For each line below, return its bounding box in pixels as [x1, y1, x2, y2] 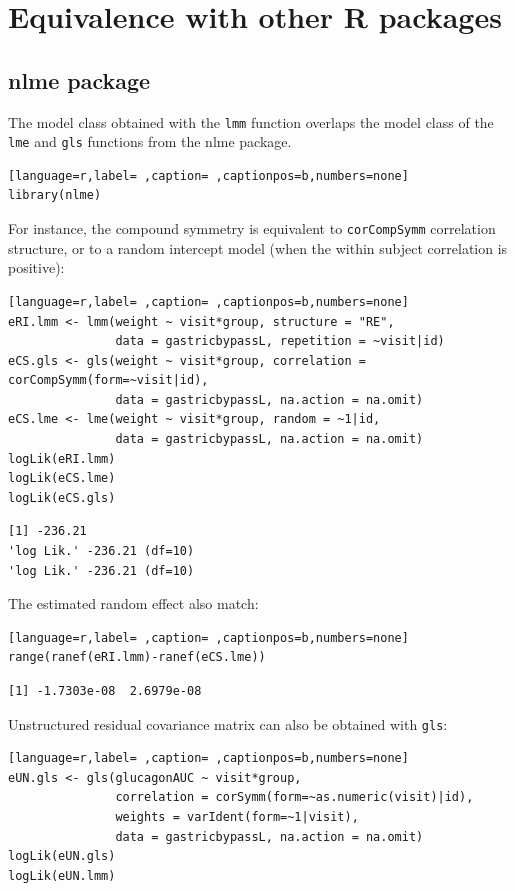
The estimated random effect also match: [8, 593, 259, 614]
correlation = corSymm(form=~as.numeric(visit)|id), [115, 790, 474, 805]
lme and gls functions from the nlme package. [8, 131, 292, 152]
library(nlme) [8, 188, 102, 203]
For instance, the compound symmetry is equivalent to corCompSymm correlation [8, 218, 496, 239]
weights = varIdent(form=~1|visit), [115, 810, 359, 825]
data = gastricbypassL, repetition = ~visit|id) [115, 334, 445, 349]
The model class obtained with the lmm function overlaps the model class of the [8, 111, 494, 132]
